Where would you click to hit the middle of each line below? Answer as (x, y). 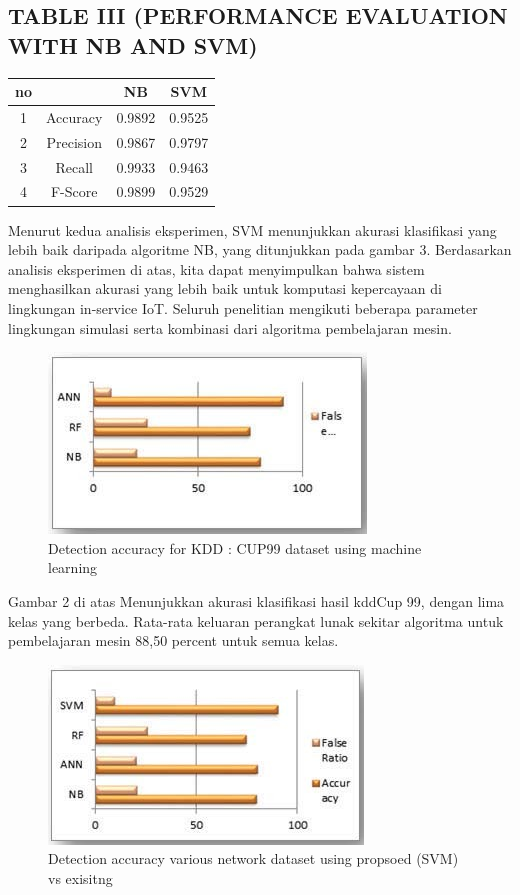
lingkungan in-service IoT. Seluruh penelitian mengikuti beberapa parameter (243, 307)
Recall (74, 166)
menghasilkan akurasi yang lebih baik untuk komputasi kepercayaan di (225, 288)
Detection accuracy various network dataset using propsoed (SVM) (253, 858)
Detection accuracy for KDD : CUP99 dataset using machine (235, 547)
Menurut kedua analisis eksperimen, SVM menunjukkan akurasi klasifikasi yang (252, 229)
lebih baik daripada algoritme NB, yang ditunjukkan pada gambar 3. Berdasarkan (260, 249)
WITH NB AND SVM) (133, 44)
